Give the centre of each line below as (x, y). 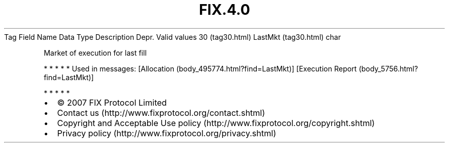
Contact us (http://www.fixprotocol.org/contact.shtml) (161, 113)
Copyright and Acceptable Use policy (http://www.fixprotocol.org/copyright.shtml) (216, 123)
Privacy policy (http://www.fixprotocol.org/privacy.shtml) (167, 133)
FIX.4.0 (224, 10)
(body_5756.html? (388, 68)
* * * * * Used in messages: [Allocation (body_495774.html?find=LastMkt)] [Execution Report (200, 68)
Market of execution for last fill (95, 53)
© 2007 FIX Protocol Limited (112, 102)
